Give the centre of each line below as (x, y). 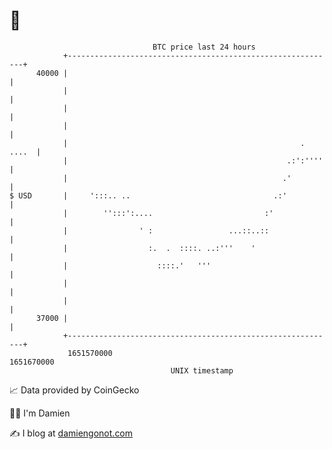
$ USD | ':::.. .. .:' (148, 195)
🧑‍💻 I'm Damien (40, 413)
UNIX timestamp (202, 370)
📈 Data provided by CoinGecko (74, 390)
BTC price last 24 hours (204, 47)
